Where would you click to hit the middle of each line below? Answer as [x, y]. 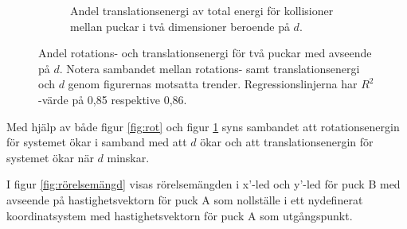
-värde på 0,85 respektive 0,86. [113, 99]
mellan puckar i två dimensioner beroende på [180, 26]
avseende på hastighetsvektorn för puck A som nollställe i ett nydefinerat [185, 199]
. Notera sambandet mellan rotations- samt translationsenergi [209, 68]
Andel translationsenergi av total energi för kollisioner [202, 10]
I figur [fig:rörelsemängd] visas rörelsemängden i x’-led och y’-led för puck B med [203, 184]
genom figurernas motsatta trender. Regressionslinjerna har [213, 84]
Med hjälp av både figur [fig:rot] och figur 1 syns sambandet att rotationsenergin [203, 126]
